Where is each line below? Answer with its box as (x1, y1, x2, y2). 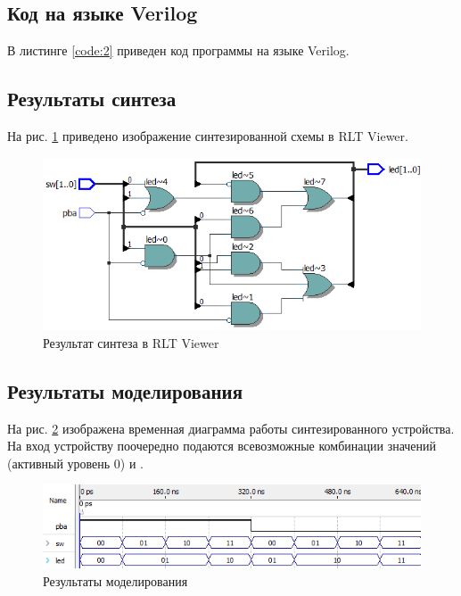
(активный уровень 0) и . (7, 453, 144, 472)
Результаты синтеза (7, 85, 177, 112)
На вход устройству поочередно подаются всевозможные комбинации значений (7, 436, 437, 455)
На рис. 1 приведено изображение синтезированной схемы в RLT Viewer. (7, 127, 408, 145)
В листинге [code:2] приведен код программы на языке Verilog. (7, 41, 350, 60)
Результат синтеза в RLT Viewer (43, 333, 219, 352)
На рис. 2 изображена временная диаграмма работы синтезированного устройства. (7, 418, 455, 437)
